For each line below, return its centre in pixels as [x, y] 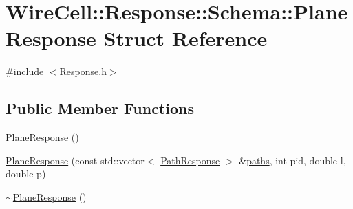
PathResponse [190, 160]
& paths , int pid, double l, [292, 160]
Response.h [83, 71]
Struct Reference [185, 38]
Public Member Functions [100, 108]
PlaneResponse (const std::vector [75, 160]
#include [25, 71]
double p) [26, 174]
